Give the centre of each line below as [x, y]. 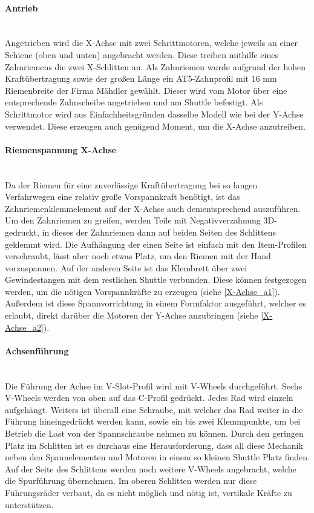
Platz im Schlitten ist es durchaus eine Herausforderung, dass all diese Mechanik [154, 445]
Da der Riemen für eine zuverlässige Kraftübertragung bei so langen [131, 184]
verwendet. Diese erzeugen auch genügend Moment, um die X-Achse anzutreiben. [155, 126]
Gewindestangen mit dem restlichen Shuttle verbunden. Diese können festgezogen [156, 280]
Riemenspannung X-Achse [61, 149]
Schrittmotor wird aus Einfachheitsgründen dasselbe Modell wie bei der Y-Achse [154, 114]
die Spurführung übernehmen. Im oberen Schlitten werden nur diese [131, 481]
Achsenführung [37, 350]
